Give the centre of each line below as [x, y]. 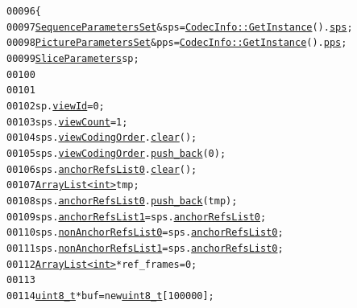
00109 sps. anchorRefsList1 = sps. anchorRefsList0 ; [137, 217]
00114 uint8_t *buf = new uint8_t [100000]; [110, 296]
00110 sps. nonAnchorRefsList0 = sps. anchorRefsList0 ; [145, 233]
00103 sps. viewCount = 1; [67, 122]
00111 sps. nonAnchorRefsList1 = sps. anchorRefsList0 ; [145, 248]
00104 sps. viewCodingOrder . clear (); [102, 138]
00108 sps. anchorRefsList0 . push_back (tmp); [122, 201]
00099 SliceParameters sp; [73, 58]
